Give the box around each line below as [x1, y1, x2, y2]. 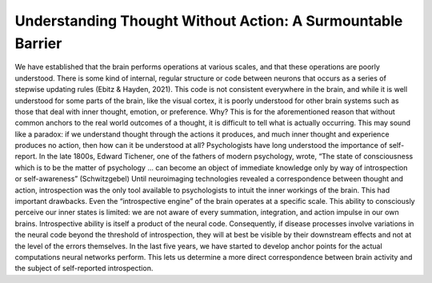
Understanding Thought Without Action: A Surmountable [14, 12, 403, 30]
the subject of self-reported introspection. [14, 264, 154, 273]
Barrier [14, 34, 62, 52]
